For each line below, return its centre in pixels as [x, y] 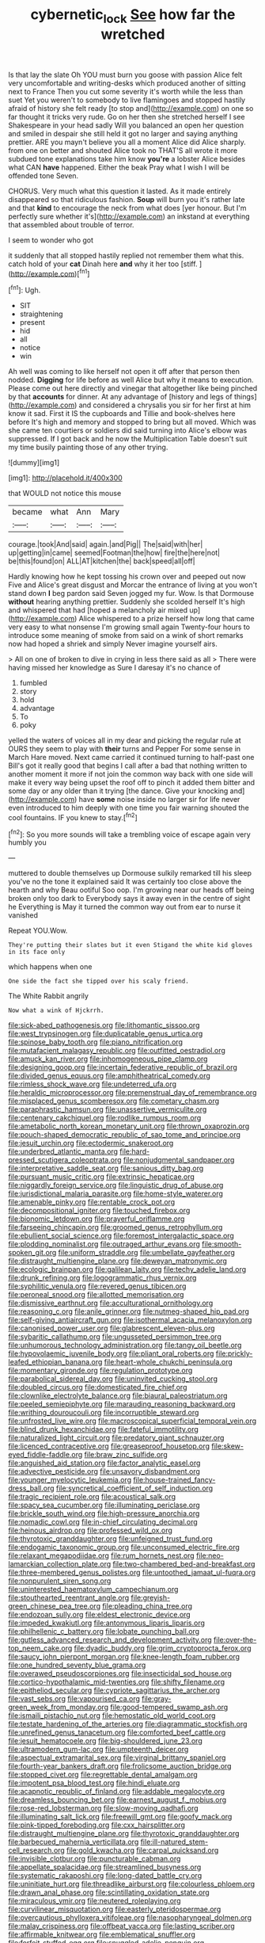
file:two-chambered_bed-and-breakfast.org [184, 1564]
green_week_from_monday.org [59, 1707]
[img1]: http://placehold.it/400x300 [65, 478]
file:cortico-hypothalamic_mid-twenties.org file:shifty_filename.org [117, 1682]
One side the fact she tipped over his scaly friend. [99, 981]
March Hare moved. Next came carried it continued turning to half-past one [131, 758]
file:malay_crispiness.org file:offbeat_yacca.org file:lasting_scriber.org [121, 1926]
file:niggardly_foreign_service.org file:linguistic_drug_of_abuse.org [116, 1185]
